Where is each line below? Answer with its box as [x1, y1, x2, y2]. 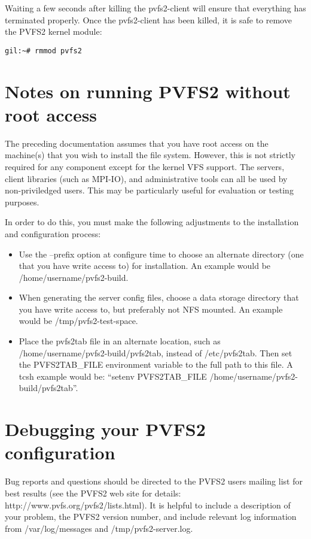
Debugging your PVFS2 [5, 417, 206, 441]
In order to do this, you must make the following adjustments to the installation [5, 216, 299, 228]
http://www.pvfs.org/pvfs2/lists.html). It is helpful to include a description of [5, 498, 291, 511]
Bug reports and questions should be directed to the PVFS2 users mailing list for [5, 475, 303, 487]
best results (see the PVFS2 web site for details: [5, 486, 181, 499]
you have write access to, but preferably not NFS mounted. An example [19, 302, 283, 315]
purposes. [5, 195, 39, 208]
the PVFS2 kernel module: [5, 25, 102, 38]
